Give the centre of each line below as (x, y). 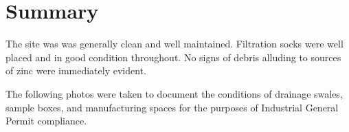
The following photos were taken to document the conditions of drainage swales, (174, 93)
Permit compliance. (46, 121)
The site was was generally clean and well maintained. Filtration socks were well (174, 44)
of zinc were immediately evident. (76, 70)
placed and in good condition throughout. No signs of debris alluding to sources (173, 57)
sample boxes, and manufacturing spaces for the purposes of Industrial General (172, 107)
